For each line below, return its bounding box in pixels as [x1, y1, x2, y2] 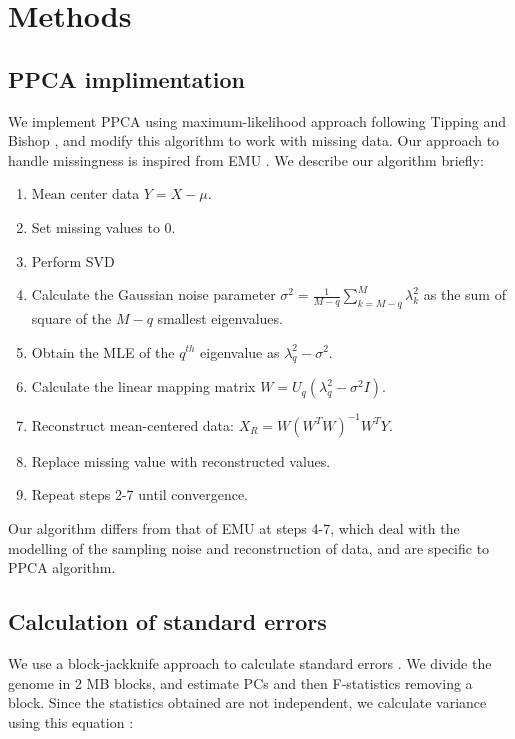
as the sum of [423, 284, 506, 305]
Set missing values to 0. [31, 216, 176, 237]
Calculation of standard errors [8, 606, 327, 637]
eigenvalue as [200, 341, 280, 362]
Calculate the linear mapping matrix [31, 376, 256, 397]
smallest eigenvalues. [157, 307, 283, 328]
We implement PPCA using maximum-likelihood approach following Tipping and [8, 110, 506, 131]
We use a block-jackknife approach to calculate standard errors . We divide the [8, 653, 492, 673]
